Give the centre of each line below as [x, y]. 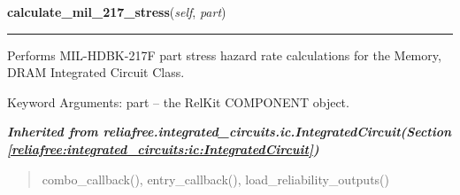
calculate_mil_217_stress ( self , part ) [117, 12]
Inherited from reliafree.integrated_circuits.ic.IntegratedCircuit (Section [230, 132]
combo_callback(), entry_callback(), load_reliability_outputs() [216, 179]
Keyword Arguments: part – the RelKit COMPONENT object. [178, 101]
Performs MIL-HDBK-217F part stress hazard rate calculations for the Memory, [224, 55]
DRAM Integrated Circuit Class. [96, 72]
